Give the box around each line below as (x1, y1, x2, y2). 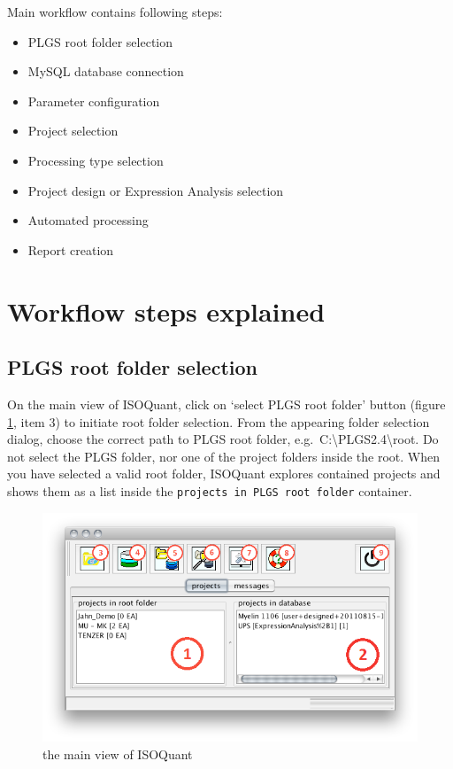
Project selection (27, 121, 119, 140)
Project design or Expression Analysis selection (27, 181, 284, 199)
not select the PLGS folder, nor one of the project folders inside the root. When (7, 447, 440, 465)
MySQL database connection (27, 62, 184, 81)
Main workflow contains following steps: (7, 3, 223, 20)
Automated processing (27, 211, 149, 229)
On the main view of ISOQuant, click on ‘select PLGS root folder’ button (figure (7, 394, 446, 413)
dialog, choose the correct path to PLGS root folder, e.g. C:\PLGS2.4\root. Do (7, 430, 439, 448)
